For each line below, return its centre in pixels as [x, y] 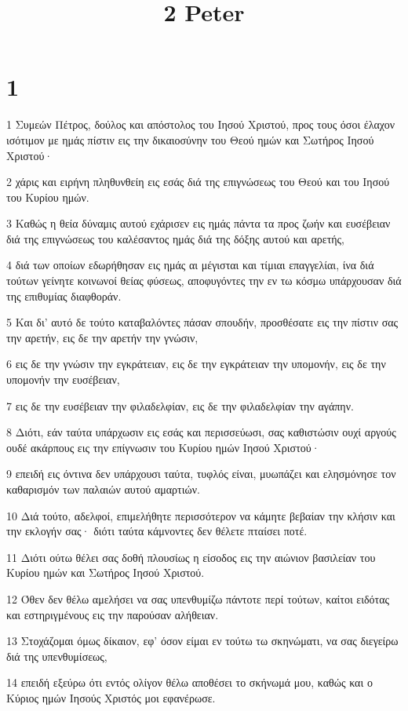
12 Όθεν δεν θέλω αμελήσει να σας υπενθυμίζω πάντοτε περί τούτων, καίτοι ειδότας [198, 598]
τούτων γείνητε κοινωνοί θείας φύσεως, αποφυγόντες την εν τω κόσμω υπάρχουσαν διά [204, 281]
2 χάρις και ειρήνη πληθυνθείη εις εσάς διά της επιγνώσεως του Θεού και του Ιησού [198, 182]
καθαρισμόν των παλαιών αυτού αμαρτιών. [103, 489]
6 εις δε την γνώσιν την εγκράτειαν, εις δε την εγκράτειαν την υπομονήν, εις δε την [196, 364]
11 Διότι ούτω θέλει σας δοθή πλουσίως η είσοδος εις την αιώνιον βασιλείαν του [191, 557]
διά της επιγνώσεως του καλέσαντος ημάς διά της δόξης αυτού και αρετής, [176, 238]
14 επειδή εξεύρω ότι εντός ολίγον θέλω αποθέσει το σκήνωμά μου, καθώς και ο [189, 682]
